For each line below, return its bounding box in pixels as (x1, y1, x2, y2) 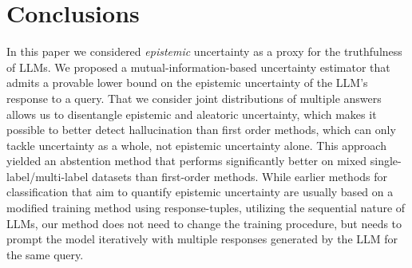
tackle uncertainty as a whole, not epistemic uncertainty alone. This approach (6, 136, 386, 153)
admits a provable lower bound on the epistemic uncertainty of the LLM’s (6, 74, 368, 91)
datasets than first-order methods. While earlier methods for (91, 167, 388, 184)
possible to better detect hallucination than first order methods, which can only (6, 121, 396, 138)
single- (370, 152, 402, 169)
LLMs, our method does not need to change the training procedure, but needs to (6, 215, 402, 231)
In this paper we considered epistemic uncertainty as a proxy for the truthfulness (6, 43, 402, 60)
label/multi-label (6, 167, 89, 184)
